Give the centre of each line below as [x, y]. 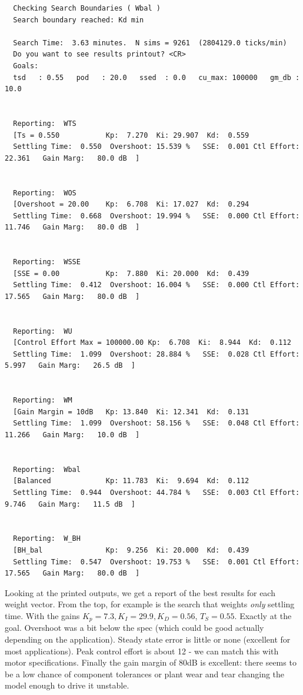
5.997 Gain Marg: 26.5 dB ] [70, 366]
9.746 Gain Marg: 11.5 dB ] [70, 504]
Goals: [26, 66]
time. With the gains [42, 615]
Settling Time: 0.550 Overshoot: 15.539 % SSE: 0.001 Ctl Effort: [157, 147]
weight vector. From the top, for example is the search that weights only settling [150, 604]
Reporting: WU [43, 331]
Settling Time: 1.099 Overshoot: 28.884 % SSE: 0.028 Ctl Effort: [157, 354]
